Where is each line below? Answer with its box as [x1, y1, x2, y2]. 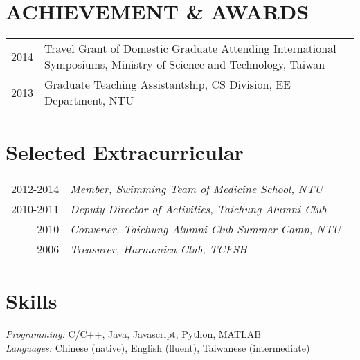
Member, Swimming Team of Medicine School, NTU [70, 181, 323, 197]
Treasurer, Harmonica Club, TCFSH [70, 241, 247, 258]
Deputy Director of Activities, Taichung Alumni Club [70, 201, 327, 217]
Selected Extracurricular [6, 138, 244, 166]
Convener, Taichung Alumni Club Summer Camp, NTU [70, 221, 341, 237]
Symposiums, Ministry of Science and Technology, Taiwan [44, 56, 325, 73]
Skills [6, 287, 57, 315]
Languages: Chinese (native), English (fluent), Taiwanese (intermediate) [6, 340, 310, 354]
